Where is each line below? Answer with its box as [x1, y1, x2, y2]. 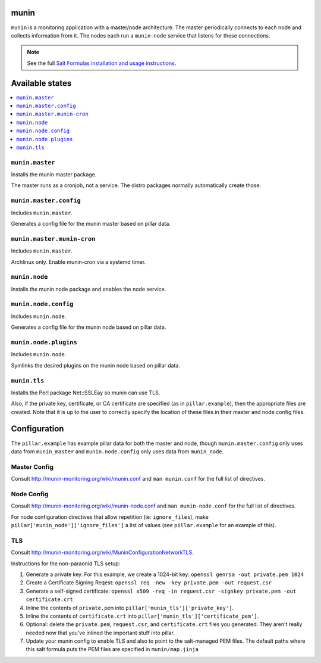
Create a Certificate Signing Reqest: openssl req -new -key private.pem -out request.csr [26, 579, 272, 586]
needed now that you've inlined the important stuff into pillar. [26, 629, 175, 636]
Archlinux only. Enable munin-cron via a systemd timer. [11, 258, 146, 265]
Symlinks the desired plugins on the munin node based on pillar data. [11, 362, 181, 369]
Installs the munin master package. [11, 171, 97, 178]
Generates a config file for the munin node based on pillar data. [11, 323, 166, 331]
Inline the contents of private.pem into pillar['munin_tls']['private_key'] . [26, 604, 234, 611]
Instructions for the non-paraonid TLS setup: [11, 560, 121, 567]
